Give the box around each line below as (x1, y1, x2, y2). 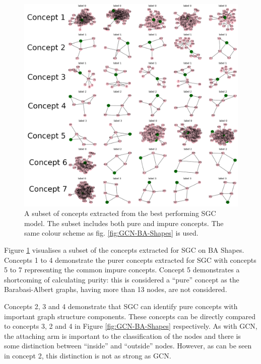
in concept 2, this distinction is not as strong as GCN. (4, 350, 171, 360)
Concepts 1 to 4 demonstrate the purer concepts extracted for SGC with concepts (4, 254, 256, 265)
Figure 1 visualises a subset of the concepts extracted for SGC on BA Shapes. (4, 245, 244, 255)
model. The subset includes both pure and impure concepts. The (24, 217, 224, 228)
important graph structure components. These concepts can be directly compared (4, 311, 256, 321)
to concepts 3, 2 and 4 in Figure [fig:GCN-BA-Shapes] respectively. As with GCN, (4, 321, 257, 331)
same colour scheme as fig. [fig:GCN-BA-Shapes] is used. (24, 228, 199, 238)
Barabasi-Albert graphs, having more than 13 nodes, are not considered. (4, 284, 227, 295)
